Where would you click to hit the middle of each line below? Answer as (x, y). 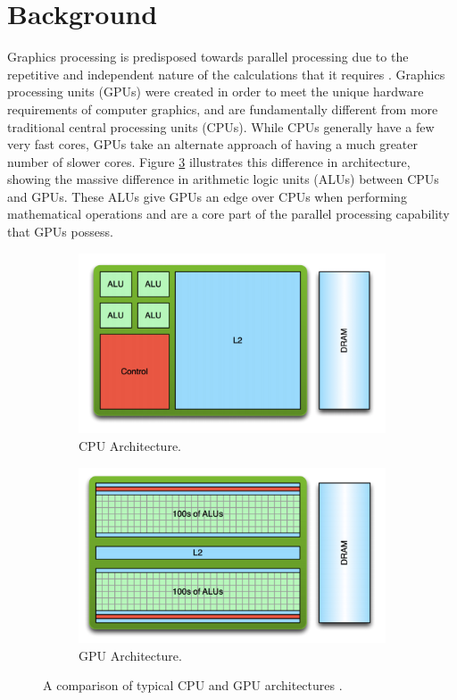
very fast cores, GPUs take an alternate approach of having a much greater (213, 144)
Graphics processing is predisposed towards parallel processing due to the (208, 57)
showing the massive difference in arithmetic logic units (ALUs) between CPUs (223, 179)
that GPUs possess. (60, 232)
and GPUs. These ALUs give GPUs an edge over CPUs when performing (207, 196)
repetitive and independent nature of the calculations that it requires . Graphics (226, 74)
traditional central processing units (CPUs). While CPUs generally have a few (221, 126)
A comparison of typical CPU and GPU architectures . (193, 685)
